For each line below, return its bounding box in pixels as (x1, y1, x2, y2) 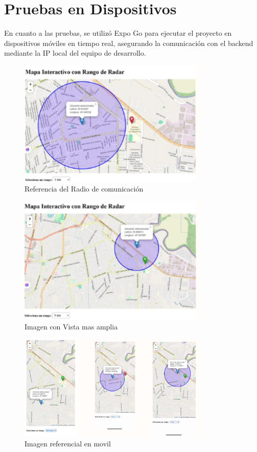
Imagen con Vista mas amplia (25, 321, 118, 331)
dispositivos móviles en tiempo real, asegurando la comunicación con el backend (4, 37, 253, 48)
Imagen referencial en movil (25, 438, 111, 449)
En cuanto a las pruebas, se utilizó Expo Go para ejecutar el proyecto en (4, 28, 232, 38)
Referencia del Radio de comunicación (25, 183, 144, 194)
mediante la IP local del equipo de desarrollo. (4, 47, 146, 58)
